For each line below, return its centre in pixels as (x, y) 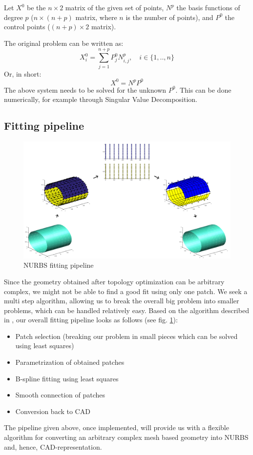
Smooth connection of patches (60, 395)
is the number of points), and (169, 17)
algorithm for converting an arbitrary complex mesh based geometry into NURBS (126, 437)
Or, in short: (23, 73)
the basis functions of (208, 7)
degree (13, 17)
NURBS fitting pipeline (59, 265)
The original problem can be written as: (64, 43)
